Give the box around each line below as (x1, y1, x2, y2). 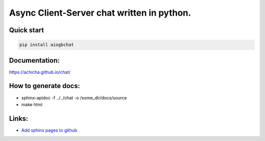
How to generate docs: (9, 82, 80, 90)
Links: (9, 114, 28, 122)
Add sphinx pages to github (21, 127, 78, 133)
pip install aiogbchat (19, 42, 74, 47)
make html (21, 101, 43, 107)
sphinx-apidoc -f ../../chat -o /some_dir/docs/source (21, 94, 127, 100)
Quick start (9, 26, 44, 34)
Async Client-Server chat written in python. (9, 7, 191, 18)
